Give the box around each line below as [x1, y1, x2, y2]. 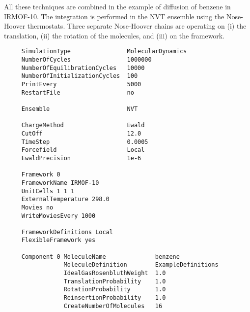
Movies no [21, 204, 54, 211]
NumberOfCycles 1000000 [21, 56, 152, 64]
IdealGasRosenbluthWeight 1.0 [63, 270, 166, 277]
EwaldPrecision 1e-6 [21, 154, 141, 162]
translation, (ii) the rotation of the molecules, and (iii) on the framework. [4, 30, 225, 40]
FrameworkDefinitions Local [21, 228, 113, 236]
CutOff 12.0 [21, 130, 141, 137]
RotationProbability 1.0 [63, 286, 166, 293]
